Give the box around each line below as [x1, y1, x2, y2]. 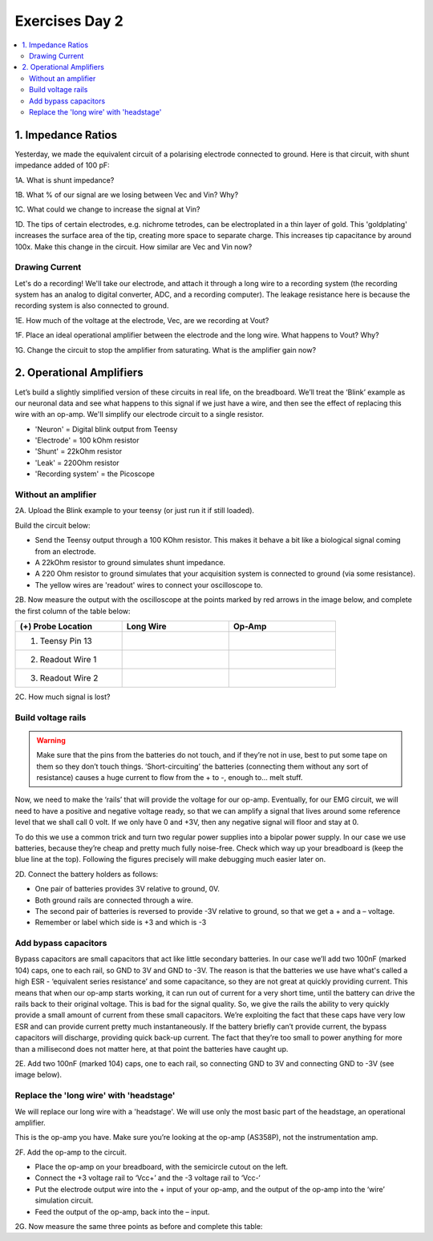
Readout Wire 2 [39, 672, 99, 683]
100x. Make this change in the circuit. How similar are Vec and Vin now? [14, 241, 253, 252]
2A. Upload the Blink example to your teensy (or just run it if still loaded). [14, 506, 255, 515]
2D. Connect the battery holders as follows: [14, 869, 159, 879]
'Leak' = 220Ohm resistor [34, 458, 119, 467]
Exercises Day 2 [14, 12, 123, 30]
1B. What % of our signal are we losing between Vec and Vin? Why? [14, 189, 239, 200]
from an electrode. [34, 546, 96, 556]
